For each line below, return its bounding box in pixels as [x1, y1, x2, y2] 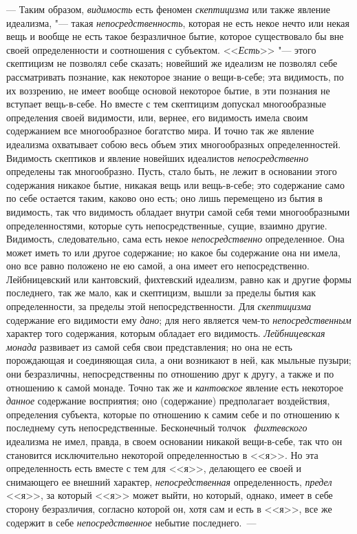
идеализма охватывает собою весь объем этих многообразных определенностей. [6, 136, 341, 151]
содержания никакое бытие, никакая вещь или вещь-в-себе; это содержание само [6, 177, 345, 192]
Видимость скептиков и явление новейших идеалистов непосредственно [6, 150, 309, 165]
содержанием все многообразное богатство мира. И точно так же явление [6, 123, 314, 138]
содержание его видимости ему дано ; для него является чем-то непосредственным [6, 312, 351, 327]
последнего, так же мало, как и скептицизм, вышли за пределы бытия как [6, 285, 316, 300]
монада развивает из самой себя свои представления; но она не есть [6, 339, 292, 353]
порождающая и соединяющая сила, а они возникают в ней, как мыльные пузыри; [6, 353, 351, 367]
